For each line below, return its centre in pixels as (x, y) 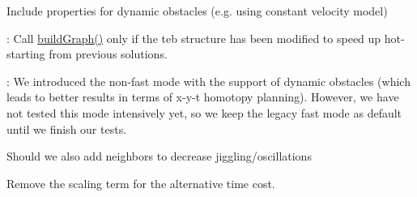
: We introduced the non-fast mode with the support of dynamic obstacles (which (208, 81)
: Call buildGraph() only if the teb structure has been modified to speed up (194, 38)
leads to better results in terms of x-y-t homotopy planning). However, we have (203, 97)
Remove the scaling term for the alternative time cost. (141, 183)
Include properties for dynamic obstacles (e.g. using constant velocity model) (197, 11)
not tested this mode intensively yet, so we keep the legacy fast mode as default (204, 112)
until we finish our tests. (67, 128)
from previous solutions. (108, 54)
